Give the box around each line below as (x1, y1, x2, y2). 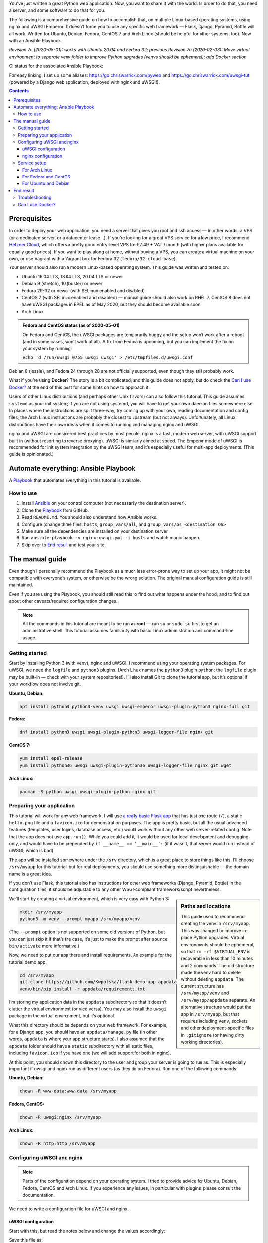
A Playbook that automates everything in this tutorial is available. (9, 477, 141, 483)
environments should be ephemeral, (181, 941, 255, 947)
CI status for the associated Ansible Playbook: (9, 63, 104, 69)
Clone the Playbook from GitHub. (21, 507, 89, 513)
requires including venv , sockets (181, 1018, 248, 1024)
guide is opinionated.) (9, 451, 54, 457)
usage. (22, 634, 37, 641)
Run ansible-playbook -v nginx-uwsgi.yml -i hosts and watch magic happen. (21, 535, 201, 541)
